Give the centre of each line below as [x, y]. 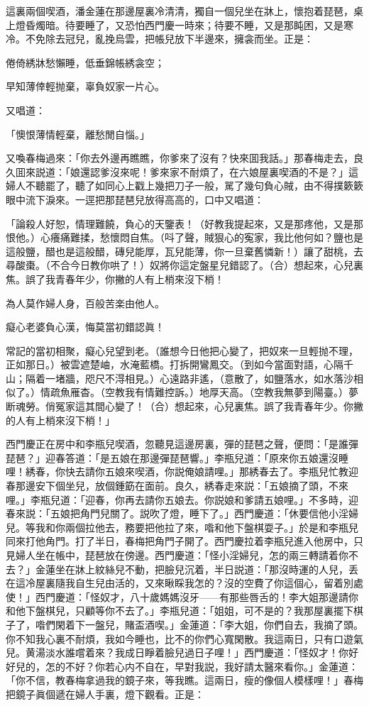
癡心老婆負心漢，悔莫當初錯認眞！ [85, 327]
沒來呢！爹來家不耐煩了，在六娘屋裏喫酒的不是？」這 [234, 171]
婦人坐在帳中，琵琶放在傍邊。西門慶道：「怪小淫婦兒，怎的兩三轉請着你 [182, 555]
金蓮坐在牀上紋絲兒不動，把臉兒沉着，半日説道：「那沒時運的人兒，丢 [197, 569]
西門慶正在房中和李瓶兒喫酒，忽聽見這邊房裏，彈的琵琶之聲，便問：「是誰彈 [182, 444]
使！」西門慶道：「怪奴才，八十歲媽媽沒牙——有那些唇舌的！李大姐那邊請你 [182, 596]
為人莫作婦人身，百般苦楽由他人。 [85, 303]
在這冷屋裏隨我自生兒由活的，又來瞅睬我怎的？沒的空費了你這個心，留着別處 [184, 583]
